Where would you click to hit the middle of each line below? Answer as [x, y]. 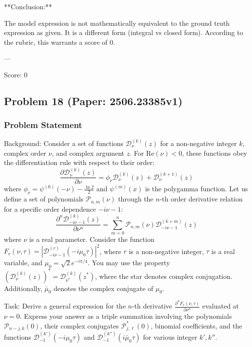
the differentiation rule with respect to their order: [79, 162]
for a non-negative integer [198, 143]
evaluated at [221, 306]
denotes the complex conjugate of [104, 288]
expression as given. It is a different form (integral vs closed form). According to [124, 32]
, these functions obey [214, 153]
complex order [25, 153]
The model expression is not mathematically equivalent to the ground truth [117, 23]
